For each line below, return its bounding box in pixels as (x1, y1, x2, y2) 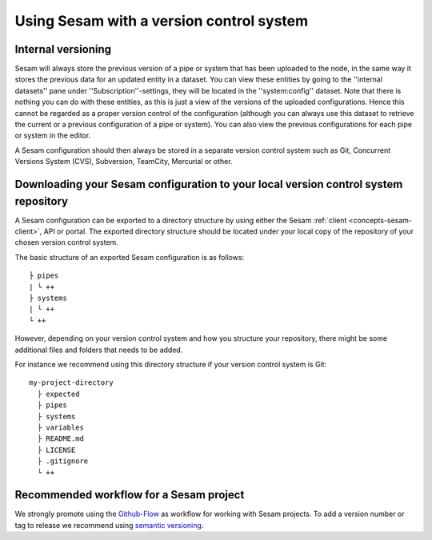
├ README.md (37, 434, 84, 443)
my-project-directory (29, 378, 114, 387)
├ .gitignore (37, 457, 89, 466)
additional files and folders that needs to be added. (14, 345, 183, 354)
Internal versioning (14, 42, 112, 56)
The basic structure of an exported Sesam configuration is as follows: (14, 252, 245, 262)
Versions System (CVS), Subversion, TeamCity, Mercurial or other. (14, 157, 233, 166)
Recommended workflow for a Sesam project (14, 488, 245, 502)
